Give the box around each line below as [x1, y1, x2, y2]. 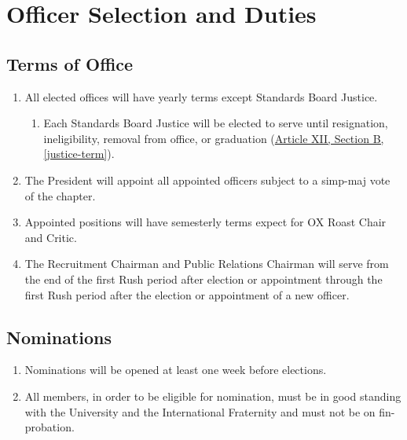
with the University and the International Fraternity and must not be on [24, 403, 376, 420]
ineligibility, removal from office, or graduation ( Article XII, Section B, [43, 130, 384, 146]
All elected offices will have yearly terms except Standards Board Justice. [24, 88, 378, 104]
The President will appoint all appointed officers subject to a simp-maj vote [24, 171, 390, 188]
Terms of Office [6, 51, 134, 75]
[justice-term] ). [43, 145, 115, 162]
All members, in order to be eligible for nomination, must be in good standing [24, 387, 401, 404]
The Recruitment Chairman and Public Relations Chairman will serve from [24, 255, 389, 272]
